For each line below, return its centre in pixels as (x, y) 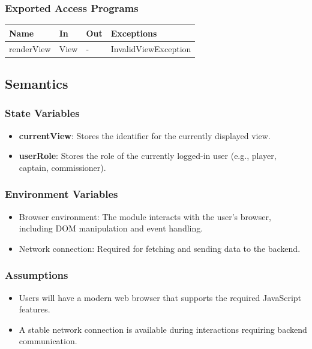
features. (34, 309)
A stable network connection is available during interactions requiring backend (163, 329)
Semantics (37, 84)
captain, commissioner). (62, 167)
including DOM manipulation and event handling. (111, 228)
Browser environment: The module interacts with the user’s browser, (145, 216)
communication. (48, 341)
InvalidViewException (151, 48)
